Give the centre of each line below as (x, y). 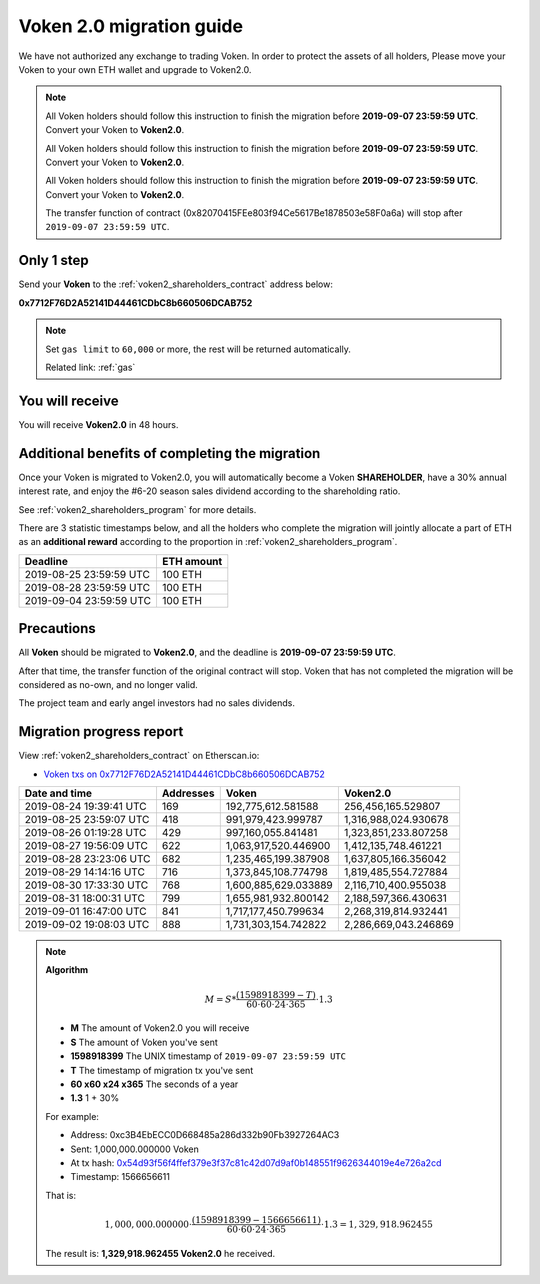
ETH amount (192, 561)
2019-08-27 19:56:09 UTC (86, 846)
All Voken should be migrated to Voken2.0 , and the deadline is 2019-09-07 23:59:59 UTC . (207, 652)
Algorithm (67, 970)
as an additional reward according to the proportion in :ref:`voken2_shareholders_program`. (208, 542)
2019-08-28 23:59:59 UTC (87, 587)
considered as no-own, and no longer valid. (108, 684)
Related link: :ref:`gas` (90, 367)
